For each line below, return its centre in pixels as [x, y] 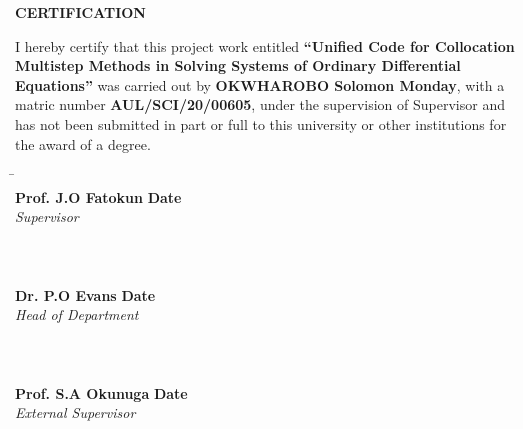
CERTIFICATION [80, 12]
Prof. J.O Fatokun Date [98, 196]
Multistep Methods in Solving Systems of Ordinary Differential [238, 65]
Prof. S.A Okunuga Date [101, 392]
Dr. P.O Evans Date [85, 294]
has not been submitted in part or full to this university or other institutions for [261, 123]
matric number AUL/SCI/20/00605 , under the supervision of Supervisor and [260, 104]
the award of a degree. [83, 143]
